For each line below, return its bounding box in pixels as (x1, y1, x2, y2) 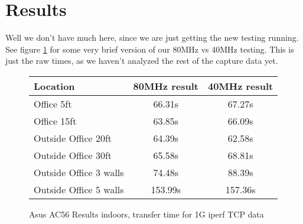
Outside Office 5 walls (34, 182, 124, 196)
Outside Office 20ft (34, 131, 112, 145)
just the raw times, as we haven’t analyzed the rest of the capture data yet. (5, 54, 278, 67)
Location (34, 79, 75, 93)
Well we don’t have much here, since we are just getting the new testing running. (5, 31, 299, 44)
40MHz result (207, 79, 273, 93)
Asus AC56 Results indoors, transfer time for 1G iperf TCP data (29, 207, 264, 220)
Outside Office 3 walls (34, 165, 124, 179)
